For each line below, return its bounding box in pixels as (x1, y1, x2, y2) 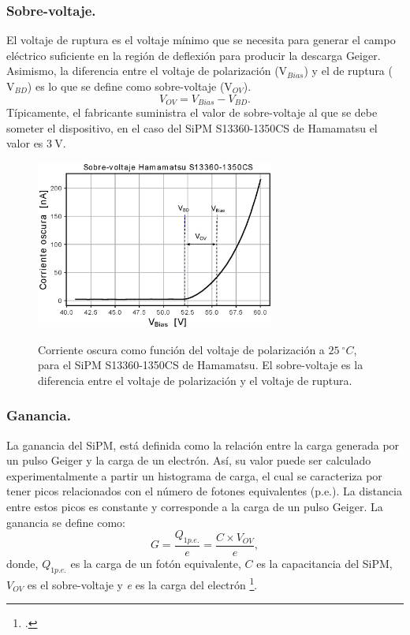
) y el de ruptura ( (304, 62, 393, 79)
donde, (6, 555, 39, 572)
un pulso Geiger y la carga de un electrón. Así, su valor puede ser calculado (6, 452, 371, 469)
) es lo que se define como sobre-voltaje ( (27, 78, 225, 94)
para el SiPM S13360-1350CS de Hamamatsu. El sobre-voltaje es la (38, 357, 363, 373)
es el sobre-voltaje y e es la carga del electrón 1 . (27, 573, 258, 592)
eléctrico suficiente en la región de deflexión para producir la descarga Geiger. (6, 47, 381, 63)
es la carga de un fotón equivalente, (70, 555, 241, 572)
